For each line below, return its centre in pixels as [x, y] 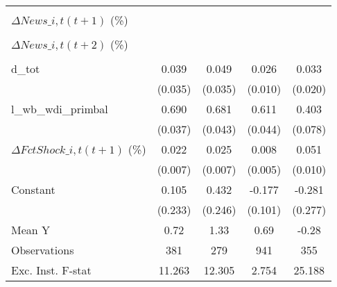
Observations [43, 250]
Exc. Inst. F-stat [51, 270]
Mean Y [31, 230]
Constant [33, 189]
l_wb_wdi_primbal [60, 109]
